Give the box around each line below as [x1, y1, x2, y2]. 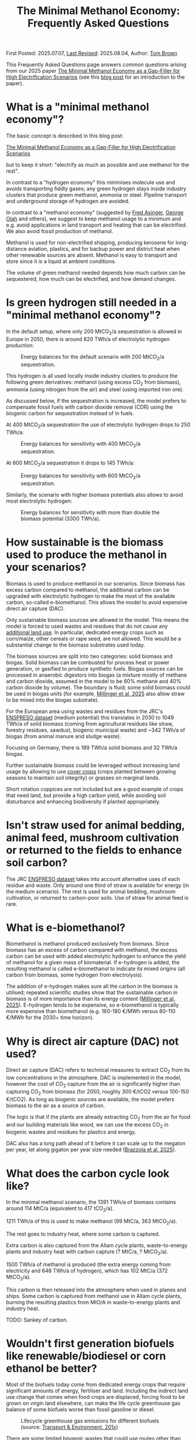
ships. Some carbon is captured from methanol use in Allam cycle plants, [6, 1292, 182, 1299]
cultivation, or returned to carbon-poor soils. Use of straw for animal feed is [6, 894, 189, 901]
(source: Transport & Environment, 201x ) [20, 1424, 118, 1431]
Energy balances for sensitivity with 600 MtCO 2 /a [20, 472, 141, 480]
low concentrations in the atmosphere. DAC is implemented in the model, [6, 1074, 182, 1081]
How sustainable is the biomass [6, 536, 164, 549]
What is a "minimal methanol [6, 100, 149, 114]
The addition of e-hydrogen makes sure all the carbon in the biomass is [6, 983, 178, 990]
